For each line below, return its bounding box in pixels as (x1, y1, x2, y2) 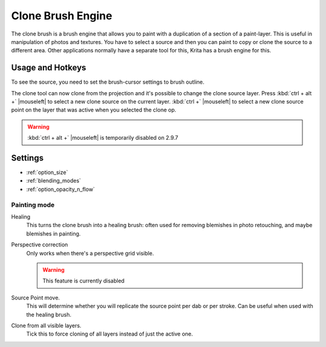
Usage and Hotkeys (11, 63, 87, 73)
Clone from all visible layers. (11, 322, 81, 329)
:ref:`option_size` (26, 169, 68, 176)
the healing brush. (26, 311, 72, 318)
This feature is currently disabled (42, 277, 125, 284)
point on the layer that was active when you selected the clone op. (11, 106, 176, 114)
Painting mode (11, 201, 55, 209)
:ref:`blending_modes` (26, 177, 81, 184)
